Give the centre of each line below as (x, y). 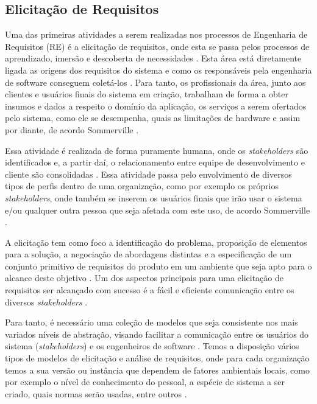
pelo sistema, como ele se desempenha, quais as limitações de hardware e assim (153, 118)
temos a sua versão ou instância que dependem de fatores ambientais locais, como (157, 370)
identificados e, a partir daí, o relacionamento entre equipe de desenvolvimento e (155, 162)
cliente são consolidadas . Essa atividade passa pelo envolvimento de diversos (148, 174)
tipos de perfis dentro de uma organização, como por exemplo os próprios (142, 186)
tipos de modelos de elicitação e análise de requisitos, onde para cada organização (157, 358)
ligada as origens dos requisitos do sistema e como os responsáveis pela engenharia (158, 70)
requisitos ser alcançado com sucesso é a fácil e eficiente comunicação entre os (150, 290)
